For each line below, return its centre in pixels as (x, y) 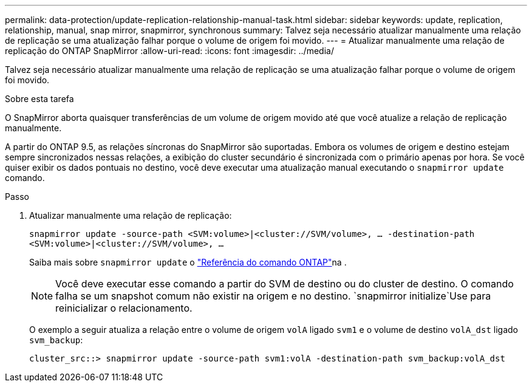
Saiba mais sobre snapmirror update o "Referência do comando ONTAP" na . (188, 262)
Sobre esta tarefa (39, 99)
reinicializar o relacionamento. (124, 308)
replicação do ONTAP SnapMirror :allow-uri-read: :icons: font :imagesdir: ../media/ (169, 51)
